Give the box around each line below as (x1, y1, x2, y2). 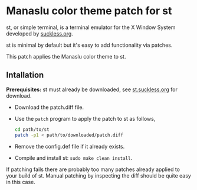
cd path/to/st (14, 126, 50, 133)
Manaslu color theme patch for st (6, 4, 172, 18)
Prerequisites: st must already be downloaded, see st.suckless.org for (6, 86, 178, 93)
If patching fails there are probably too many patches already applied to (6, 166, 180, 173)
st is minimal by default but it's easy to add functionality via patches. (6, 41, 173, 49)
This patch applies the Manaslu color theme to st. (6, 53, 126, 60)
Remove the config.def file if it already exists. (14, 143, 125, 150)
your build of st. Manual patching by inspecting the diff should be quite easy (6, 172, 192, 179)
